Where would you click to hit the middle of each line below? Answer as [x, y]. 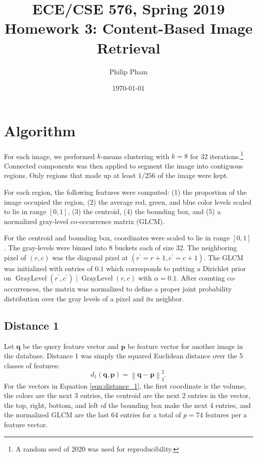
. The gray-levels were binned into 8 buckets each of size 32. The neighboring [121, 248]
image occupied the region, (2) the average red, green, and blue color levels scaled [128, 201]
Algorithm [40, 130]
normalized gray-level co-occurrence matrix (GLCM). [85, 221]
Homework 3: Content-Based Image [128, 28]
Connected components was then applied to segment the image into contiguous [124, 165]
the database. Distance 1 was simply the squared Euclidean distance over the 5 [124, 356]
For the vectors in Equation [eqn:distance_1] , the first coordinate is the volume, [125, 385]
